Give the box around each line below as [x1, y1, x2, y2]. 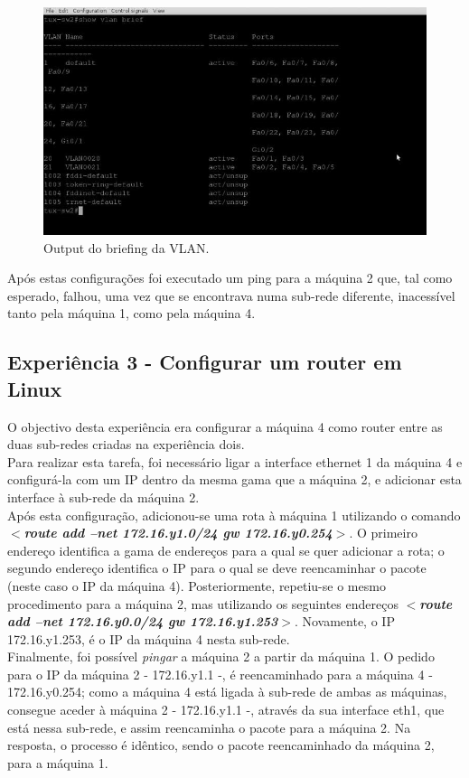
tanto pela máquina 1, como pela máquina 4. [7, 304, 256, 323]
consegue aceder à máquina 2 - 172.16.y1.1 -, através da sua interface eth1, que [7, 700, 445, 719]
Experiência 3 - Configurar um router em [7, 348, 402, 376]
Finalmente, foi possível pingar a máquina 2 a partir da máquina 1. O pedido [7, 647, 435, 666]
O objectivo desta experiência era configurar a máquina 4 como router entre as [7, 417, 443, 436]
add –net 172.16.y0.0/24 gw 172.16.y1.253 [7, 612, 278, 631]
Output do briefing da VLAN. [43, 238, 210, 257]
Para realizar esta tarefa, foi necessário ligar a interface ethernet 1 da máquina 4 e [7, 452, 463, 471]
